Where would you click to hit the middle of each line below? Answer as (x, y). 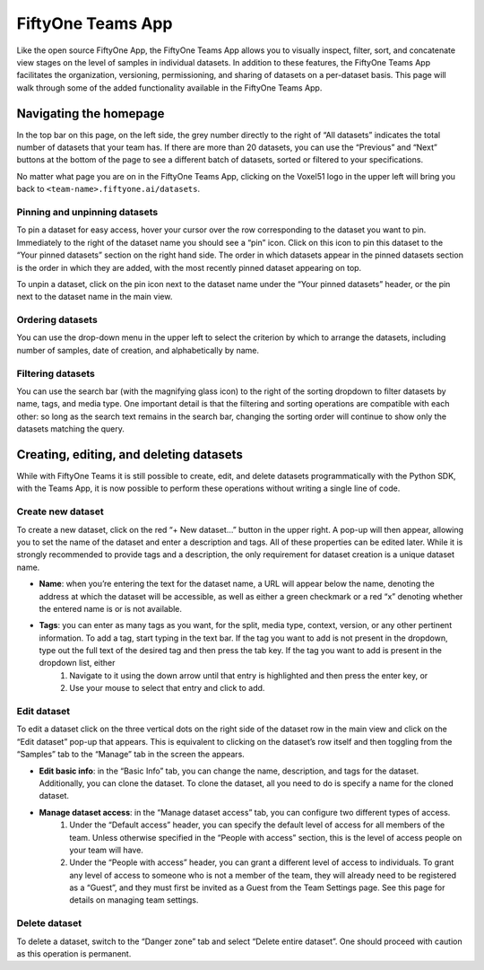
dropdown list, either (77, 663)
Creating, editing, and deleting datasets (130, 454)
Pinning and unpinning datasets (87, 212)
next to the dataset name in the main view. (95, 297)
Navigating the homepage (91, 114)
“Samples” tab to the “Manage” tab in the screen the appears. (131, 755)
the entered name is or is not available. (111, 608)
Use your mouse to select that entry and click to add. (167, 688)
